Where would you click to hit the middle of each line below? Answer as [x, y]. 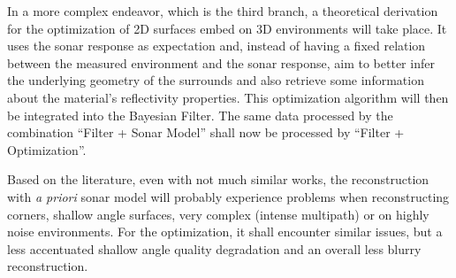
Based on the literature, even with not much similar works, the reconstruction [218, 179]
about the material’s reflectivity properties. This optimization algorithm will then [228, 97]
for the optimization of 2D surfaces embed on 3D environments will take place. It [227, 28]
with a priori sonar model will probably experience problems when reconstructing [228, 196]
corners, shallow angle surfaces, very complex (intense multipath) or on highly [218, 214]
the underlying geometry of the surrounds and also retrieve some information [216, 80]
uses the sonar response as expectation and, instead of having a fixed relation [217, 46]
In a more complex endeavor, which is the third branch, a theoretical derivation [223, 11]
